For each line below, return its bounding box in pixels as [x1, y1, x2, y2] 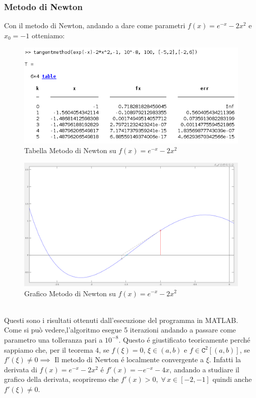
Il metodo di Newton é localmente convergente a [54, 354, 204, 365]
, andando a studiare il [169, 364, 239, 374]
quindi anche [212, 374, 252, 384]
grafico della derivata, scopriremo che [4, 374, 119, 384]
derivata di [4, 364, 37, 374]
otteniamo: [31, 30, 65, 40]
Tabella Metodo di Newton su [24, 145, 116, 156]
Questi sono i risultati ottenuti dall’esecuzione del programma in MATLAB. [4, 314, 238, 325]
